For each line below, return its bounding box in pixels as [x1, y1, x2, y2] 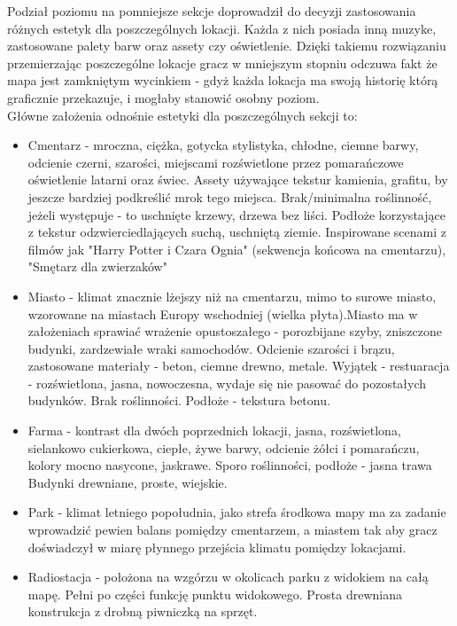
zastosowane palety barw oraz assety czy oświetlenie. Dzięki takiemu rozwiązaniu [7, 36, 446, 55]
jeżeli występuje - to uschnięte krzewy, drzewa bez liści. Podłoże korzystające [27, 205, 445, 223]
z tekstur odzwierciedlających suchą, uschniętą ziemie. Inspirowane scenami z [27, 223, 446, 241]
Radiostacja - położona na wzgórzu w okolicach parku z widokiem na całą [27, 567, 429, 586]
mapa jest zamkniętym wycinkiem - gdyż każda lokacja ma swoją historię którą [7, 71, 438, 90]
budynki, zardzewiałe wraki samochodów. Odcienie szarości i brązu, [27, 339, 395, 357]
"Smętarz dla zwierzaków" [27, 257, 167, 276]
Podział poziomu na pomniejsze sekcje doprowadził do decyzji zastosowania [7, 2, 416, 20]
